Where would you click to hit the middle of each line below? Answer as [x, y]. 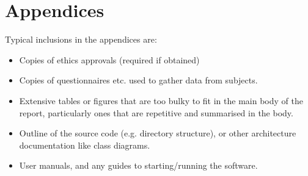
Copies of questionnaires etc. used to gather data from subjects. [138, 80]
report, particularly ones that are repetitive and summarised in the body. [156, 112]
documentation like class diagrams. [85, 145]
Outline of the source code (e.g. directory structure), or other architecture [158, 133]
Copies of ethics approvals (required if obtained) [109, 59]
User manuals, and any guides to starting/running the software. [138, 165]
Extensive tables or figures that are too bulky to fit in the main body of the [161, 100]
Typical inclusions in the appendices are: [81, 39]
